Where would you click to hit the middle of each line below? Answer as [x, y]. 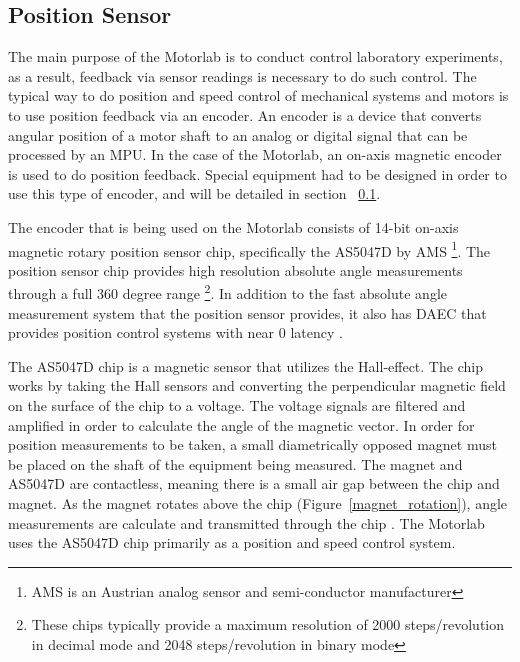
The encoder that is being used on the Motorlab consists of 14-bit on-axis [233, 226]
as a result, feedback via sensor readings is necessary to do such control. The [242, 75]
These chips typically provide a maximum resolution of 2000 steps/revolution [268, 624]
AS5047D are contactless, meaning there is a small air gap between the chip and [254, 483]
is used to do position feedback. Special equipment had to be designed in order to [257, 173]
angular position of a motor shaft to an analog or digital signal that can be [238, 134]
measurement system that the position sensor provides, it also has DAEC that [247, 312]
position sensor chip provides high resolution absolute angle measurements [235, 269]
